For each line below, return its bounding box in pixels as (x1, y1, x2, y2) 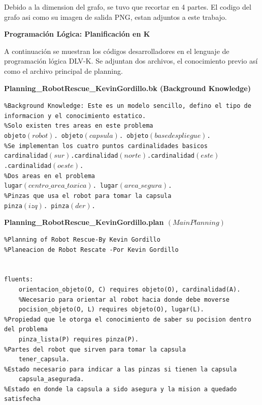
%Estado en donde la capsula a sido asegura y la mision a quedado (4, 385, 237, 393)
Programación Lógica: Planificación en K (4, 28, 150, 39)
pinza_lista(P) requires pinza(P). (18, 335, 139, 343)
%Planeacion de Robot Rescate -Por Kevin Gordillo (4, 246, 179, 253)
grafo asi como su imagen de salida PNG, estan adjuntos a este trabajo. (4, 11, 227, 22)
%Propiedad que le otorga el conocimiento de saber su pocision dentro (4, 315, 251, 323)
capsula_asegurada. (18, 375, 84, 383)
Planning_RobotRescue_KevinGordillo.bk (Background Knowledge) (4, 82, 251, 93)
